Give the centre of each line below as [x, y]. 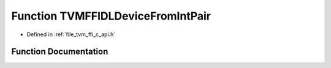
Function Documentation [60, 52]
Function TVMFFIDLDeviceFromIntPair [111, 16]
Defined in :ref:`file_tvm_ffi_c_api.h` [71, 34]
